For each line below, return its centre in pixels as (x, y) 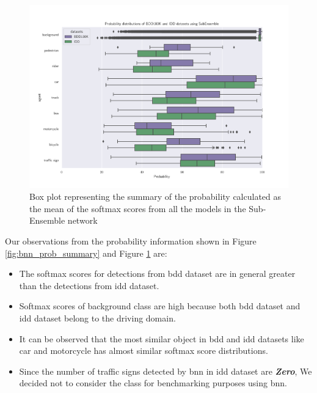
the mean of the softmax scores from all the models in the (138, 208)
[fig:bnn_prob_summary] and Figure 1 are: (86, 253)
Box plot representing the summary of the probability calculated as (155, 196)
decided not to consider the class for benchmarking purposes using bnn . (153, 383)
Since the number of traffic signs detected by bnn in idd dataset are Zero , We (166, 371)
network (82, 220)
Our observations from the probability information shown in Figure (131, 241)
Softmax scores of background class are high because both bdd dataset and (160, 306)
